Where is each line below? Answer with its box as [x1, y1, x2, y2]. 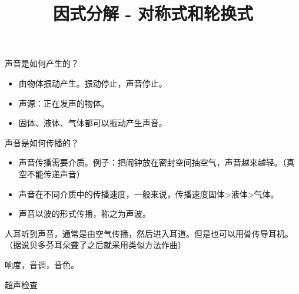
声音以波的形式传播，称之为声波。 [18, 207, 151, 220]
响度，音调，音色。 [5, 258, 79, 270]
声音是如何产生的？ [5, 57, 79, 70]
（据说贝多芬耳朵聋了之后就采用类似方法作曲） [5, 239, 186, 251]
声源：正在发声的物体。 [18, 97, 109, 109]
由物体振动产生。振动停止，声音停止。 [18, 77, 167, 89]
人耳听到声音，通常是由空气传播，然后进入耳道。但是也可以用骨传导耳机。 [5, 227, 293, 239]
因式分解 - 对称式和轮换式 [52, 1, 254, 25]
